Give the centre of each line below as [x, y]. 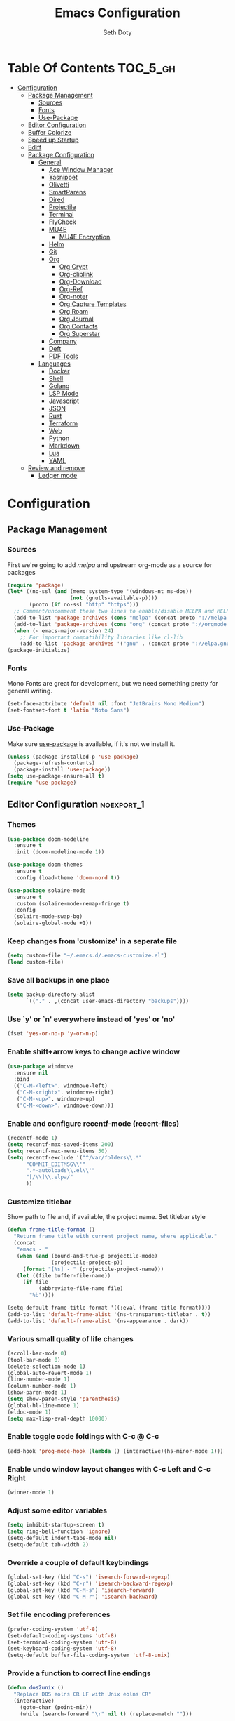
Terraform [63, 423]
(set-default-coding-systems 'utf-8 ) [62, 1636]
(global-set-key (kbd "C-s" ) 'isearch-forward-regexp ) [89, 1577]
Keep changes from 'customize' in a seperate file [92, 941]
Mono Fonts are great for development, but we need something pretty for [113, 684]
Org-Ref [71, 288]
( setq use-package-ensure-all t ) [56, 776]
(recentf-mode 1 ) [33, 1138]
